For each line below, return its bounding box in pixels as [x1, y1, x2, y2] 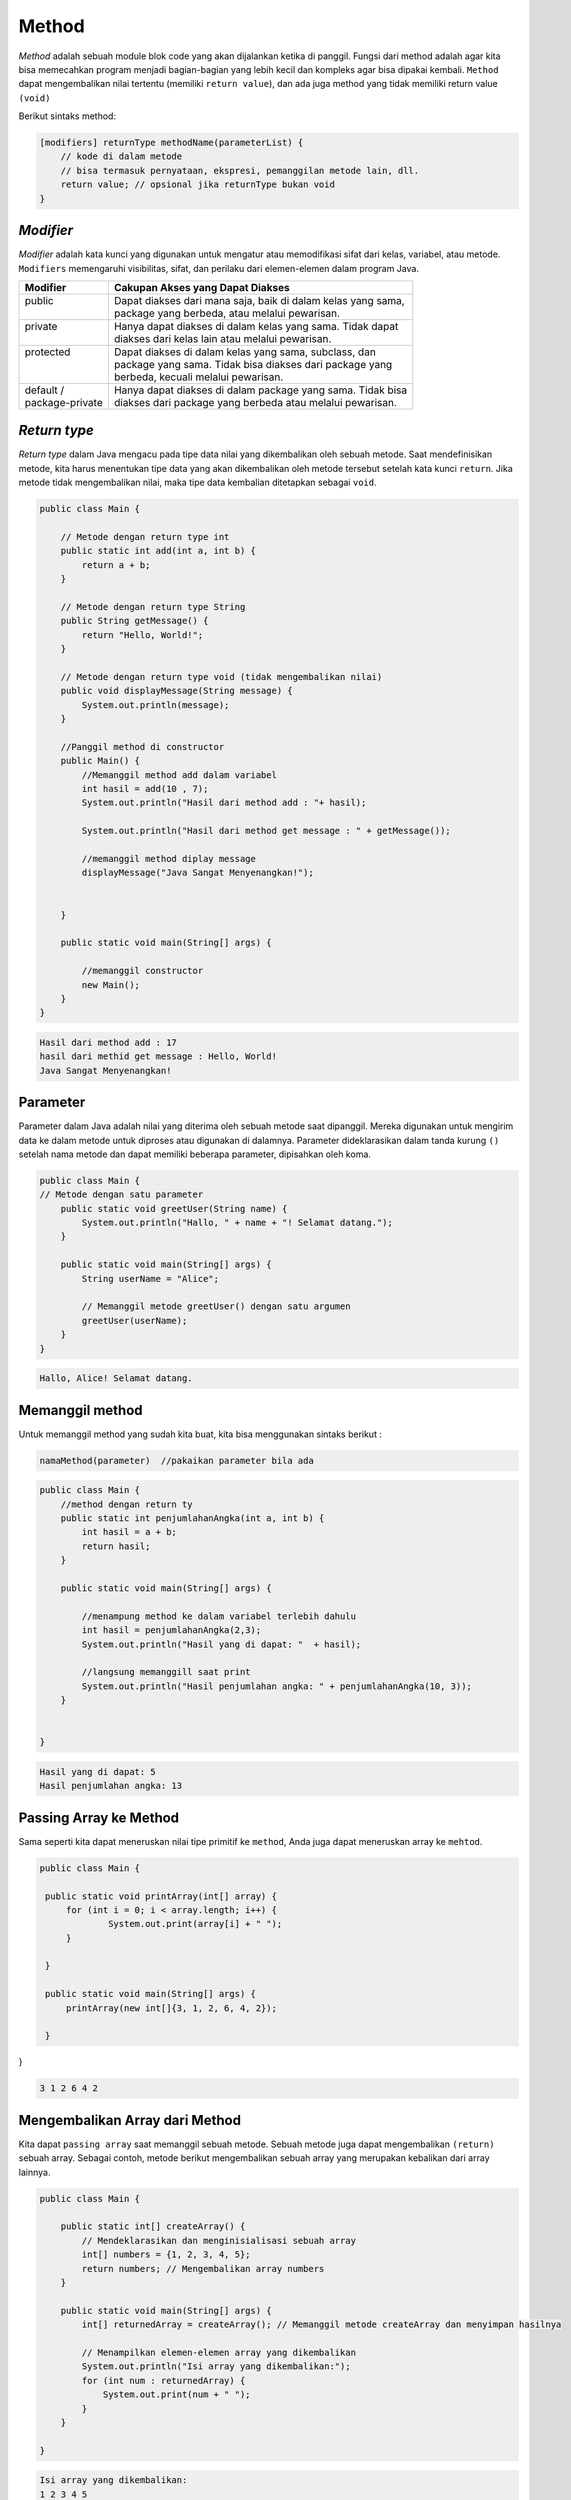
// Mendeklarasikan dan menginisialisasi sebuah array [81, 2235, 357, 2246]
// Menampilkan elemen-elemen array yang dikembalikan [81, 2346, 357, 2358]
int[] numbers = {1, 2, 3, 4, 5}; [81, 2249, 251, 2260]
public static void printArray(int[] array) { [45, 1890, 277, 1902]
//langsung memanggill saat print [81, 1666, 251, 1678]
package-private [24, 395, 104, 409]
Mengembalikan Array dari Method [18, 2111, 242, 2129]
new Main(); [81, 979, 140, 990]
